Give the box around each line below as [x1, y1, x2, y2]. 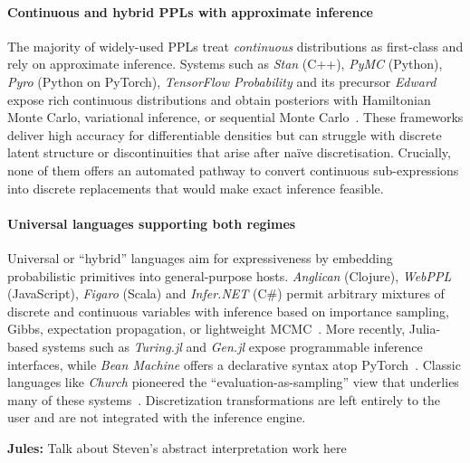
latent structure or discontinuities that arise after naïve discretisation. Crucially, [7, 143, 451, 162]
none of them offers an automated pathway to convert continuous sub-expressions [7, 160, 459, 179]
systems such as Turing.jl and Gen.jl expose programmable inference [42, 336, 423, 355]
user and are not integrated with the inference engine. [7, 408, 306, 427]
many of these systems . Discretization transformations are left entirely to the [7, 390, 441, 409]
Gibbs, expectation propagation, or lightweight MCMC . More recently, [7, 319, 406, 338]
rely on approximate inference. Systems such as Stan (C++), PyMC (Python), [7, 54, 443, 73]
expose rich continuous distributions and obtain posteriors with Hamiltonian [7, 90, 431, 109]
